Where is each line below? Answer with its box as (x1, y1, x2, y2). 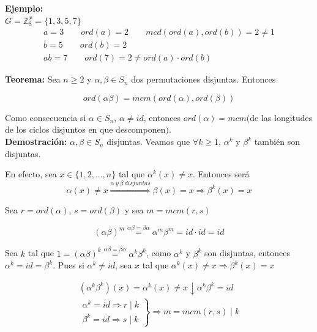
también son (254, 135, 300, 148)
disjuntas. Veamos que (106, 135, 190, 148)
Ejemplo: (5, 2, 43, 14)
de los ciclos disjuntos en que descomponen (5, 123, 166, 136)
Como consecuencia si (5, 111, 86, 124)
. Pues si (53, 259, 84, 271)
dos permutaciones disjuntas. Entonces (131, 73, 276, 86)
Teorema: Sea (5, 73, 61, 86)
